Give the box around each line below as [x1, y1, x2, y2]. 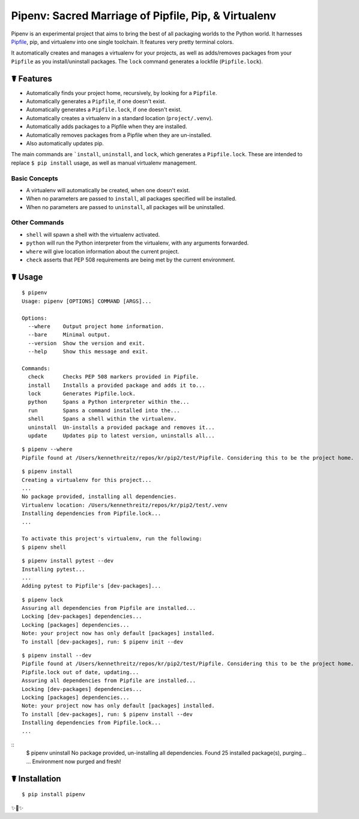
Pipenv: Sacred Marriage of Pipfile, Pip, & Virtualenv [11, 9, 276, 22]
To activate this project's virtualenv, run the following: [22, 535, 202, 542]
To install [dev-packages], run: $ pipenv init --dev [22, 638, 183, 645]
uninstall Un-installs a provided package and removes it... [28, 424, 216, 431]
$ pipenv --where [22, 446, 73, 453]
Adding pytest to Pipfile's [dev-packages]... [22, 583, 161, 589]
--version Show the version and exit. [28, 339, 145, 347]
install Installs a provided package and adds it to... [28, 382, 205, 389]
